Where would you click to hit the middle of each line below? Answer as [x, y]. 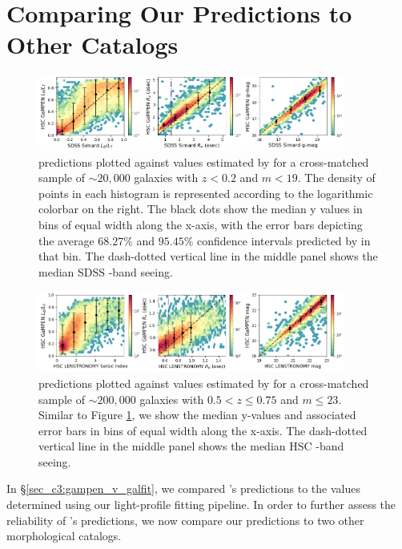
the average [66, 240]
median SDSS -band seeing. [106, 271]
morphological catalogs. [64, 536]
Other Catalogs [92, 44]
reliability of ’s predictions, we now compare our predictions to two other [185, 520]
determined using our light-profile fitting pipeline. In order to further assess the [201, 505]
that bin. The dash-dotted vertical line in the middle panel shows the [208, 256]
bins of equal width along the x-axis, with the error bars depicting [201, 225]
